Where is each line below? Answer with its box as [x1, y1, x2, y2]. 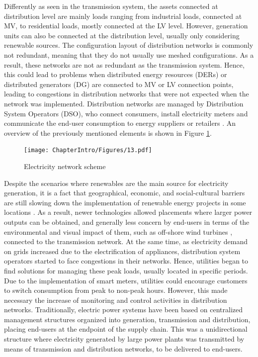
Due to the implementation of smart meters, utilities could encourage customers [4, 275, 248, 285]
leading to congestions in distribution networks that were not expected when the [4, 89, 249, 99]
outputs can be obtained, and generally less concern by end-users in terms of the [4, 216, 250, 227]
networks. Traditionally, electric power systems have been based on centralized [4, 304, 243, 315]
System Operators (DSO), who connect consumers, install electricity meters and [4, 108, 248, 118]
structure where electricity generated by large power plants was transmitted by [4, 334, 245, 344]
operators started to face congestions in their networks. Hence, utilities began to [4, 256, 249, 266]
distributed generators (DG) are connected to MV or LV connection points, [4, 79, 234, 89]
